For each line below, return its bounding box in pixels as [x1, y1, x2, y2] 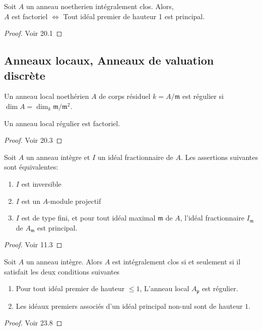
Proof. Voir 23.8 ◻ [4, 317, 62, 328]
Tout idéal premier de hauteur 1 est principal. [63, 11, 205, 21]
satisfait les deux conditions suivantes [4, 266, 120, 277]
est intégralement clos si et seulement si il [112, 256, 241, 266]
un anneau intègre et [26, 151, 90, 162]
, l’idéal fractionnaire [180, 212, 244, 223]
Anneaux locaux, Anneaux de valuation [4, 52, 214, 68]
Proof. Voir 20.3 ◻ [4, 135, 62, 145]
